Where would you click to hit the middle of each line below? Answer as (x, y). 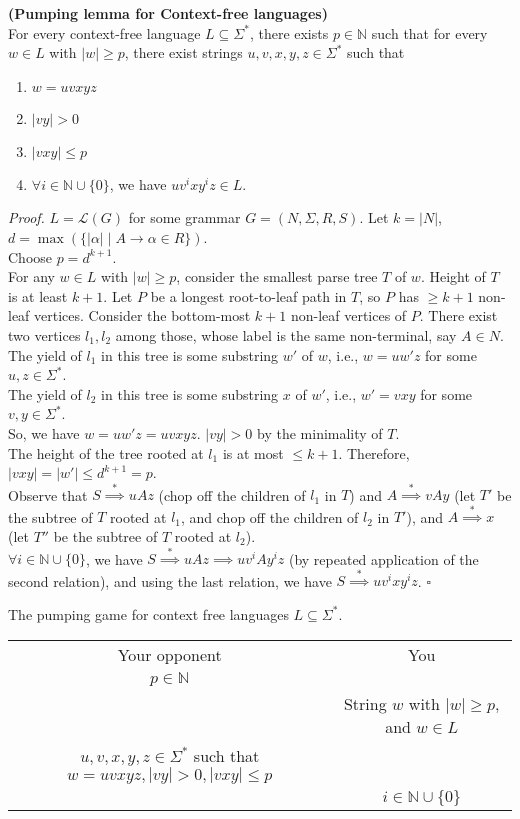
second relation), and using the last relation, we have (170, 580)
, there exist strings (183, 52)
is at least (38, 295)
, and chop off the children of (270, 516)
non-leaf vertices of (348, 315)
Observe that (48, 494)
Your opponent (169, 655)
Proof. (26, 217)
